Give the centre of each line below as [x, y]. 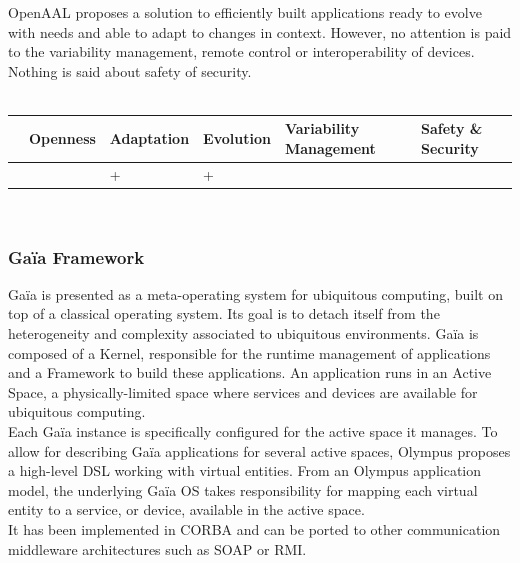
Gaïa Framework [76, 256]
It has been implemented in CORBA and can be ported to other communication [254, 528]
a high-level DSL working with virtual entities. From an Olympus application [245, 470]
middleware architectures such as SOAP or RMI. [157, 548]
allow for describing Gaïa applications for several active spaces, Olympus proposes [259, 450]
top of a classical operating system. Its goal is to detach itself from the [224, 313]
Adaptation [149, 138]
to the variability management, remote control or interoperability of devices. [241, 51]
